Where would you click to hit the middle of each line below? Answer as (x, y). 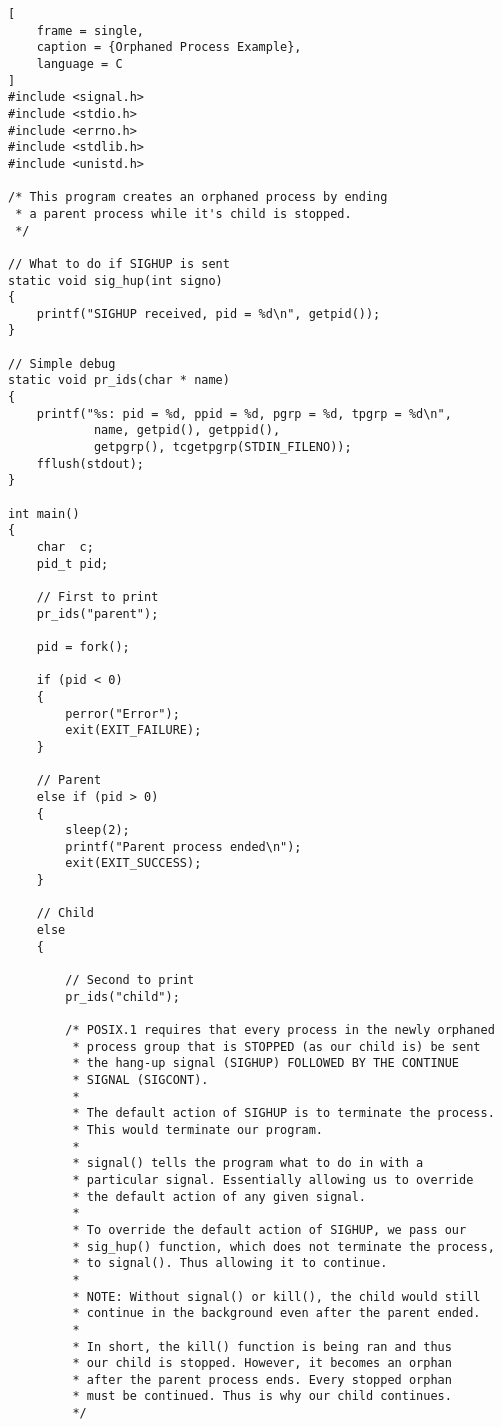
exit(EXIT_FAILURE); (133, 730)
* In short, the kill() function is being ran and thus (262, 1346)
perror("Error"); (122, 713)
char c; (65, 547)
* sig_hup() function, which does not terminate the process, (283, 1246)
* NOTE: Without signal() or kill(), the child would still (276, 1296)
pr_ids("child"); (122, 996)
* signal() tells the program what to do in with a (248, 1163)
